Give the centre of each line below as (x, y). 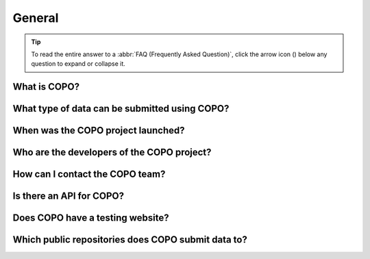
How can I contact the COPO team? (89, 174)
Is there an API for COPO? (69, 196)
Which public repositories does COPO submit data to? (130, 240)
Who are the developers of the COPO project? (112, 152)
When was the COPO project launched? (99, 131)
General (36, 18)
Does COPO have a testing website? (91, 218)
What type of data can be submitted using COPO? (121, 109)
